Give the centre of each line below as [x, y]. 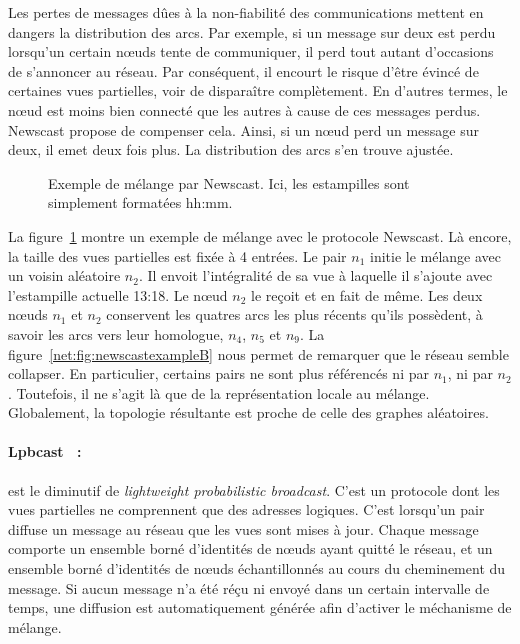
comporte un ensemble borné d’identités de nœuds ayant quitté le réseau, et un [250, 548]
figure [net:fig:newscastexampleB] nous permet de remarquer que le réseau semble [258, 353]
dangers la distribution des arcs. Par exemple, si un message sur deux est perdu [252, 31]
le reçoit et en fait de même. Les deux [367, 294]
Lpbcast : [45, 451]
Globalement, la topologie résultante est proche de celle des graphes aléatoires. [248, 412]
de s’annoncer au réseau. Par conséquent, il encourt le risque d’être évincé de [243, 70]
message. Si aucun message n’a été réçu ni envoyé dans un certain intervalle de [249, 587]
